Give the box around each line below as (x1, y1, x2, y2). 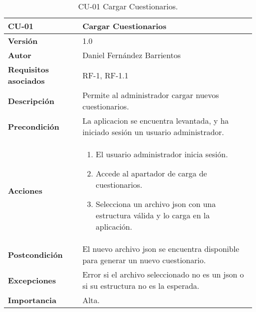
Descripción (8, 95, 55, 106)
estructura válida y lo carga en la (96, 209, 210, 221)
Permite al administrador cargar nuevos (82, 89, 219, 101)
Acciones (8, 184, 42, 196)
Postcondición (8, 248, 63, 260)
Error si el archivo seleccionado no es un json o (82, 269, 244, 280)
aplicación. (96, 221, 132, 232)
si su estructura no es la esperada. (82, 280, 199, 291)
